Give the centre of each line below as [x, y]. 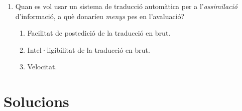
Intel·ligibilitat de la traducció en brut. [89, 49]
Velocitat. [42, 67]
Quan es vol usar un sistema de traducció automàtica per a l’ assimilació [126, 6]
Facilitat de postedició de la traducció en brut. [99, 33]
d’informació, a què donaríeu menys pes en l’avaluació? [100, 16]
